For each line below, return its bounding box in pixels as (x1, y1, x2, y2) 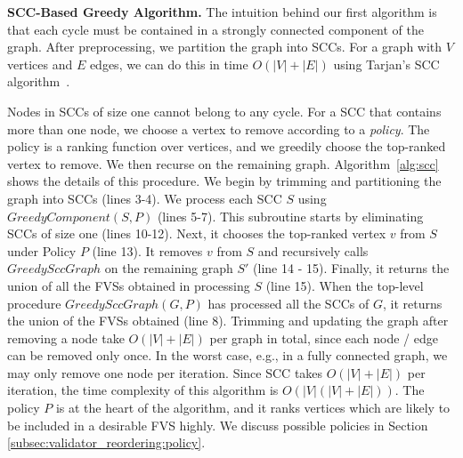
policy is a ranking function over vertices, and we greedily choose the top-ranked (7, 137, 446, 156)
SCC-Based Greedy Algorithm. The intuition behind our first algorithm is (7, 3, 437, 20)
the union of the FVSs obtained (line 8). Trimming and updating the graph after (7, 311, 449, 330)
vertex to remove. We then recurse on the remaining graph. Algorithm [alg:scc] (7, 154, 439, 173)
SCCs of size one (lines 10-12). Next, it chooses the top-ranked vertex (7, 224, 386, 243)
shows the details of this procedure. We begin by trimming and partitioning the (7, 172, 442, 190)
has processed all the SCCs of (207, 293, 370, 312)
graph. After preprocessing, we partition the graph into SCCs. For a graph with (7, 37, 443, 56)
